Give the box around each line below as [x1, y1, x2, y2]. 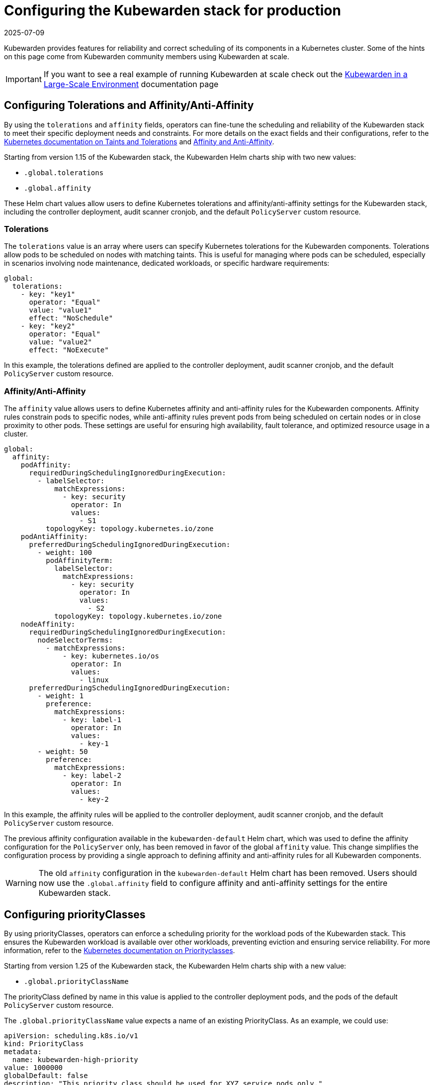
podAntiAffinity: [20, 533, 88, 541]
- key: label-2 [63, 771, 122, 780]
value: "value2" [29, 338, 92, 346]
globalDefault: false [4, 1071, 88, 1080]
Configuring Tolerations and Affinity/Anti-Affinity [4, 99, 254, 112]
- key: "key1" [20, 290, 76, 299]
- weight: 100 [37, 548, 92, 557]
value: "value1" [29, 306, 92, 315]
